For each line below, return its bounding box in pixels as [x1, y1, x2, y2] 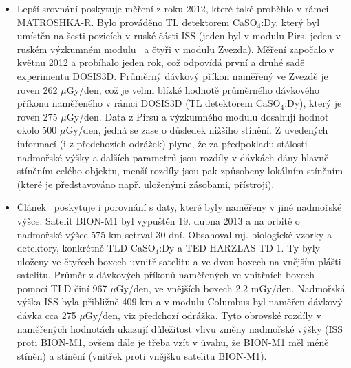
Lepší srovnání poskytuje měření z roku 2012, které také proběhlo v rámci [17, 1, 329, 15]
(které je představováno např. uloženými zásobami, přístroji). [17, 176, 275, 191]
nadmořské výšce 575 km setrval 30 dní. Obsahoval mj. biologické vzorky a [17, 227, 332, 241]
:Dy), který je [284, 96, 342, 110]
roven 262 [17, 82, 58, 96]
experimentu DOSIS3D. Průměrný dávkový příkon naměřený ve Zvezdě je [17, 68, 328, 83]
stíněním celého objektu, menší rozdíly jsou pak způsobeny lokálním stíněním [17, 163, 343, 178]
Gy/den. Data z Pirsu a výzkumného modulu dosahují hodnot [66, 109, 329, 123]
